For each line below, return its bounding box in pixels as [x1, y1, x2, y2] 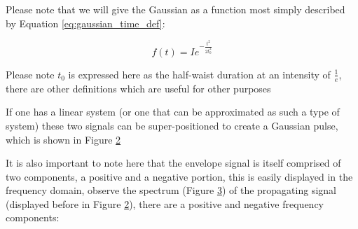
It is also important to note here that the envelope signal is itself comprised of [6, 155, 341, 170]
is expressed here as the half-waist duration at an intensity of [68, 67, 331, 81]
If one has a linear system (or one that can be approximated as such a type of [6, 104, 340, 119]
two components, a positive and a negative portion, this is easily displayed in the [6, 169, 353, 183]
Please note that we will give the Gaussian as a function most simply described [6, 2, 345, 16]
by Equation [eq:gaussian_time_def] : [6, 15, 165, 30]
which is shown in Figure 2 [6, 132, 121, 146]
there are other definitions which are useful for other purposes [6, 81, 271, 95]
